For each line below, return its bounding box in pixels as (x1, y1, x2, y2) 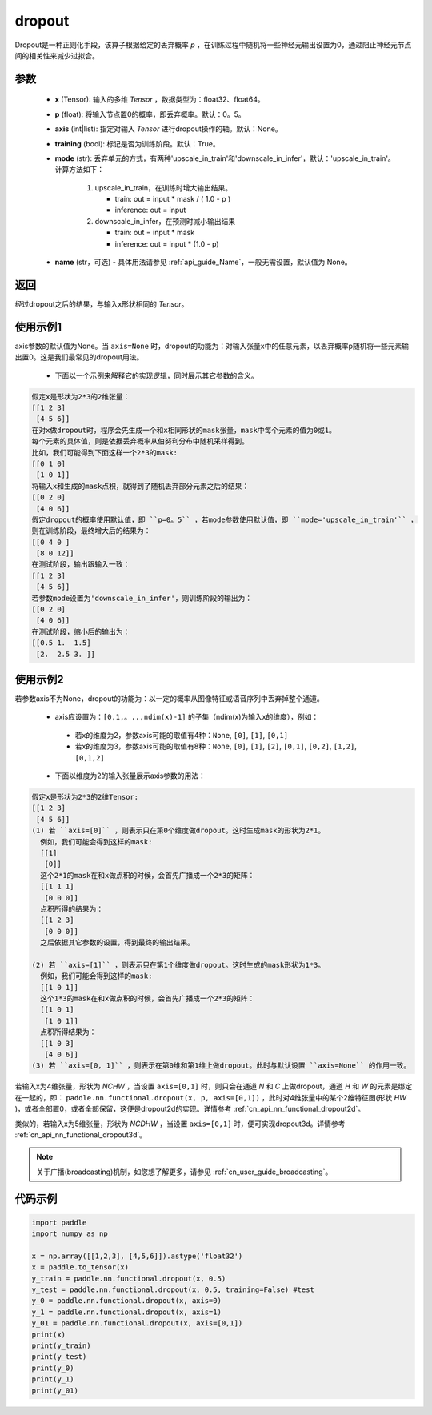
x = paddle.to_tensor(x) (31, 1263, 130, 1272)
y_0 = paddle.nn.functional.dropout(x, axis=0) (31, 1297, 222, 1305)
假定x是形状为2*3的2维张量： (31, 392, 130, 401)
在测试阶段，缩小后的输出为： (31, 627, 130, 636)
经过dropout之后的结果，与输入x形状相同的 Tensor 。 (14, 299, 189, 308)
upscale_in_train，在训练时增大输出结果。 (94, 182, 233, 192)
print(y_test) (31, 1353, 87, 1361)
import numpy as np (31, 1229, 108, 1238)
